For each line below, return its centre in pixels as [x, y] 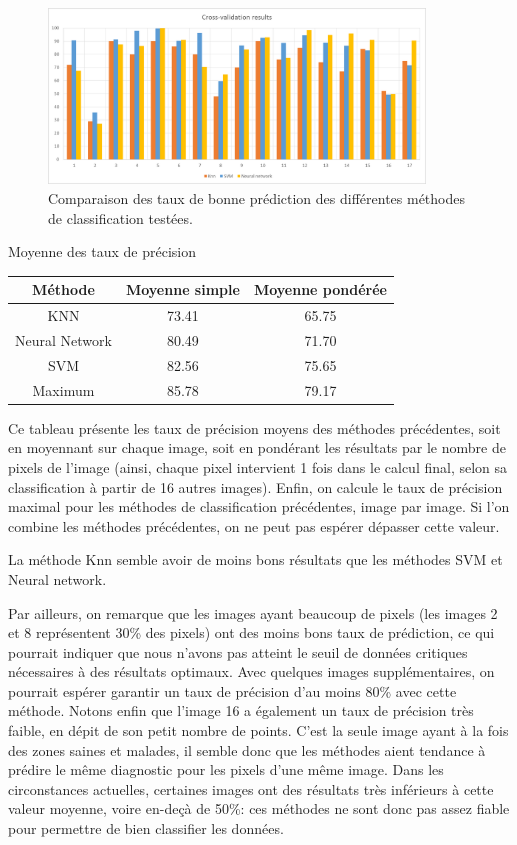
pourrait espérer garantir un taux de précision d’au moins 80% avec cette [232, 690]
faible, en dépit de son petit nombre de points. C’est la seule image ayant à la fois [258, 730]
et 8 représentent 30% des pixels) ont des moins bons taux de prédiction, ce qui [251, 632]
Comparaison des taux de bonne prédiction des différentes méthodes [256, 198]
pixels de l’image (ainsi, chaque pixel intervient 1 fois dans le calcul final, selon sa [258, 466]
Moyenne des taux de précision [102, 251]
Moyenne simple [182, 289]
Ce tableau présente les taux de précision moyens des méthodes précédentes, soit [254, 427]
